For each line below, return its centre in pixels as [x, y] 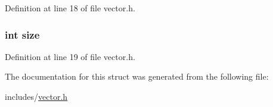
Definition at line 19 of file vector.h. [70, 56]
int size [22, 34]
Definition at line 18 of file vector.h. [70, 8]
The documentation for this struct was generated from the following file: [137, 76]
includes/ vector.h [36, 96]
